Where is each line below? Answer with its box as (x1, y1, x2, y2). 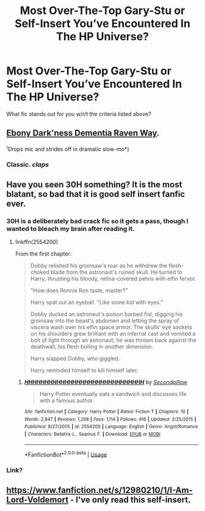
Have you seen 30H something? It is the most (6, 179, 182, 189)
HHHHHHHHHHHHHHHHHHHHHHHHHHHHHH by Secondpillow (24, 378, 188, 386)
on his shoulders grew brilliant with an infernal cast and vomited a (30, 330, 196, 337)
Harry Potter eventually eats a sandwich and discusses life (39, 391, 187, 398)
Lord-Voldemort (6, 494, 69, 505)
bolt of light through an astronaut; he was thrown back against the (30, 337, 197, 344)
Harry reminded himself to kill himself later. (30, 367, 138, 374)
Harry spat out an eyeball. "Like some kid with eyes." (30, 299, 164, 306)
